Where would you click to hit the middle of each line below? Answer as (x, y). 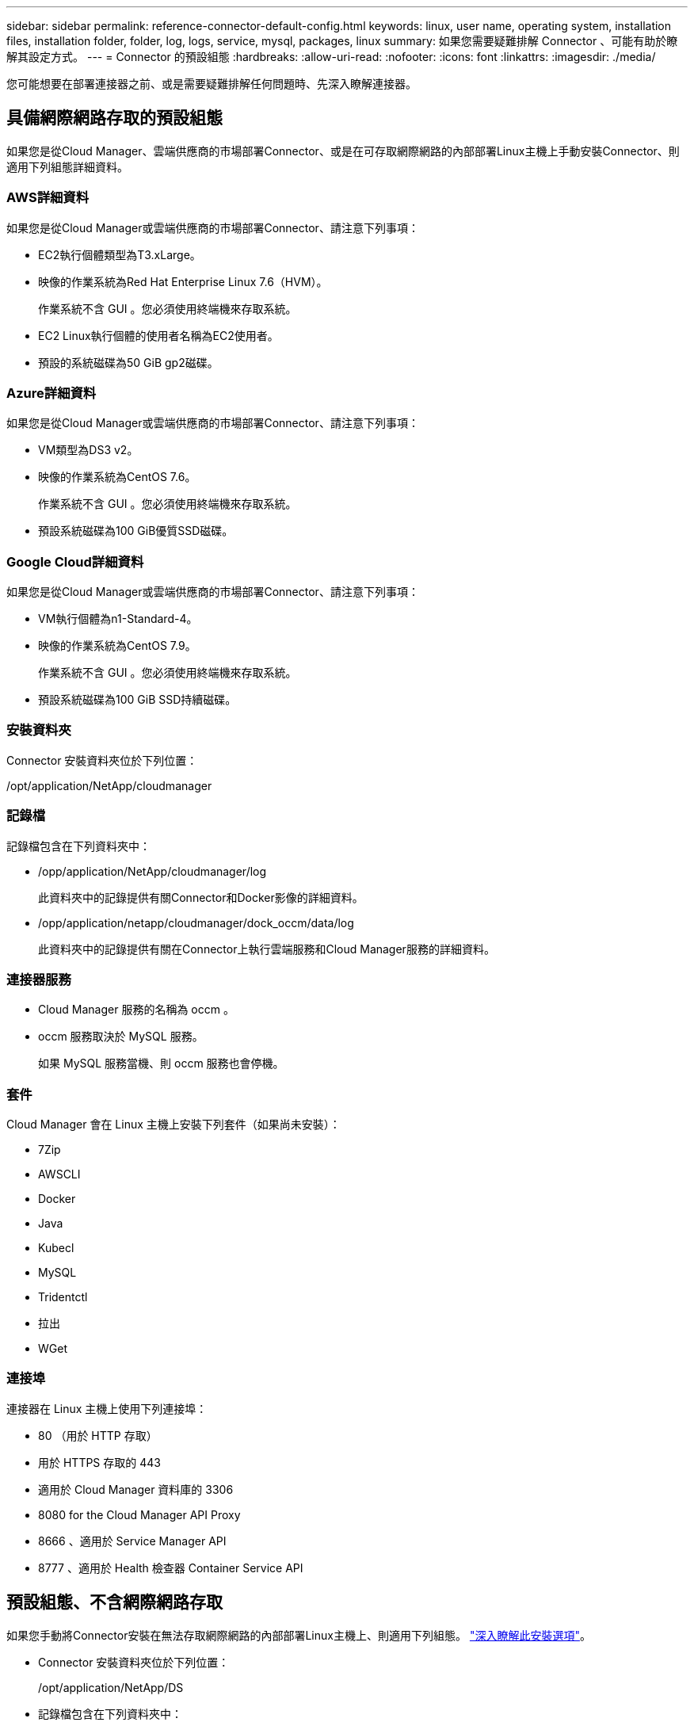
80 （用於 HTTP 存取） (98, 1435)
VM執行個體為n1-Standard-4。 (118, 619)
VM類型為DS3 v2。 (88, 450)
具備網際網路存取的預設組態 (114, 118)
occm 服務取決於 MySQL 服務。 (121, 1037)
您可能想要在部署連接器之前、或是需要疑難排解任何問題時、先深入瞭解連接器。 (212, 84)
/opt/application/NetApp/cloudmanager (109, 785)
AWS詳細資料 (48, 198)
